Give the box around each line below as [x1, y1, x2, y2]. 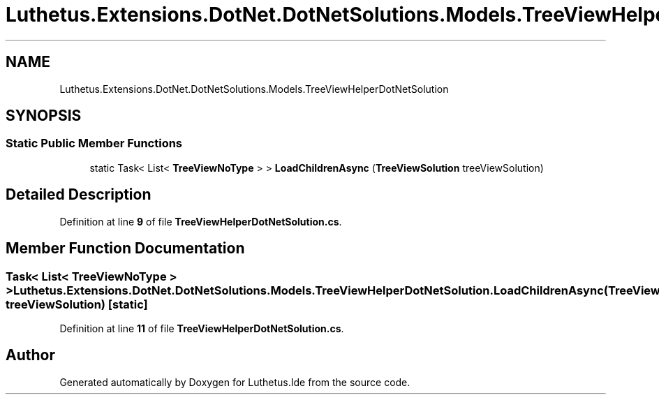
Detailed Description [6, 186, 151, 204]
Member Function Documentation [6, 239, 245, 258]
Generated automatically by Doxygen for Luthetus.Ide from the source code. [59, 376, 410, 388]
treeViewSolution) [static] [6, 297, 148, 311]
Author [6, 346, 55, 364]
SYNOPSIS [6, 107, 82, 125]
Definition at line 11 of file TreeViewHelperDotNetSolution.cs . [59, 322, 344, 334]
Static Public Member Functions [6, 136, 183, 151]
